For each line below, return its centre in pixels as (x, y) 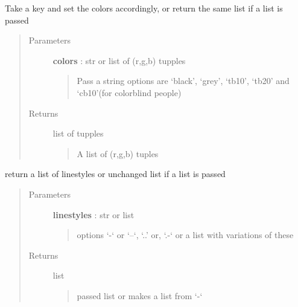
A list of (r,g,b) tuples (118, 153)
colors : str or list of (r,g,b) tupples (119, 60)
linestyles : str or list (94, 214)
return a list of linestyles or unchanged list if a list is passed (115, 174)
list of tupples (78, 133)
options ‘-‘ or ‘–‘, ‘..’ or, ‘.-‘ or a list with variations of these (185, 235)
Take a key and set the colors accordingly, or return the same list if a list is (144, 8)
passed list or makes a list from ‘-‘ (140, 295)
